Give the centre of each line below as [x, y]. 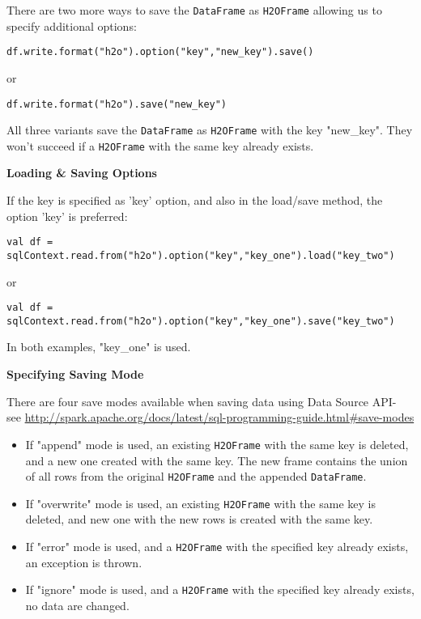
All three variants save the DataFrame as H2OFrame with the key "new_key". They [210, 130]
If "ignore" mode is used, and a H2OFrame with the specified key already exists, [220, 589]
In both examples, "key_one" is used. [99, 347]
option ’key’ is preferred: [67, 216]
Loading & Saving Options [82, 173]
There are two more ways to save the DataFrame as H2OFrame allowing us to [194, 10]
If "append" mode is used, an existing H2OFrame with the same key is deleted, [217, 444]
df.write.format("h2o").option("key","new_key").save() [160, 52]
